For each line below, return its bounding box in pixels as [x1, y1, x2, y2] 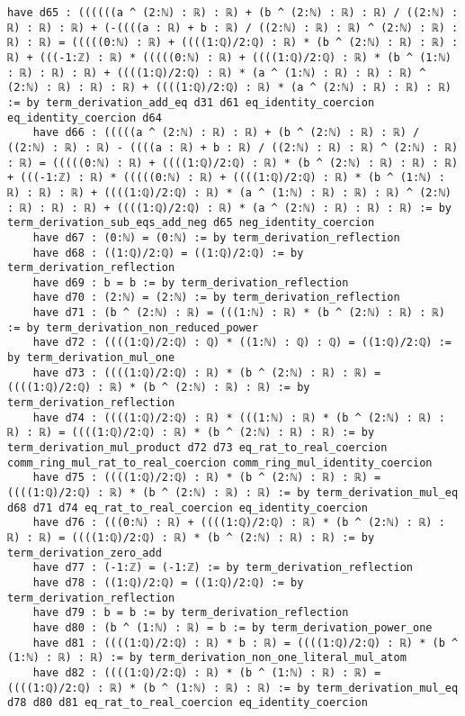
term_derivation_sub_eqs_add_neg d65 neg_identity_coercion [7, 216, 375, 230]
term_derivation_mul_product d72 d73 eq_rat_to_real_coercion [7, 441, 388, 455]
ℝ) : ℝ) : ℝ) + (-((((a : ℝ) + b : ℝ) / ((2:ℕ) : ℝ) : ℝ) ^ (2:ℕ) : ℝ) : [7, 21, 459, 34]
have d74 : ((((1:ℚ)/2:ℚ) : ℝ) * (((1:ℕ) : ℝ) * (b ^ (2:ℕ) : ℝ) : [32, 411, 445, 424]
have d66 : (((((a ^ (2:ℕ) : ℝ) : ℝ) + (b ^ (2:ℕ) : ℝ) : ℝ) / [32, 126, 420, 140]
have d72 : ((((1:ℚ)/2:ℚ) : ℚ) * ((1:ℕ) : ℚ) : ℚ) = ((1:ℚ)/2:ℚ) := [32, 336, 452, 349]
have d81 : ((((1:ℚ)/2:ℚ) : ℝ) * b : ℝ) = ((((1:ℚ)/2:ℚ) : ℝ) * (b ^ [32, 636, 459, 649]
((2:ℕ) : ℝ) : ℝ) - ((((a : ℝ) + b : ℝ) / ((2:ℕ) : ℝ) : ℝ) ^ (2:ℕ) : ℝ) [7, 140, 459, 154]
